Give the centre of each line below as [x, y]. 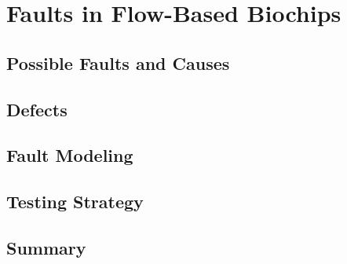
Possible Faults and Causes [118, 62]
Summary [46, 247]
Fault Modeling [70, 155]
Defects [37, 109]
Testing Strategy [75, 202]
